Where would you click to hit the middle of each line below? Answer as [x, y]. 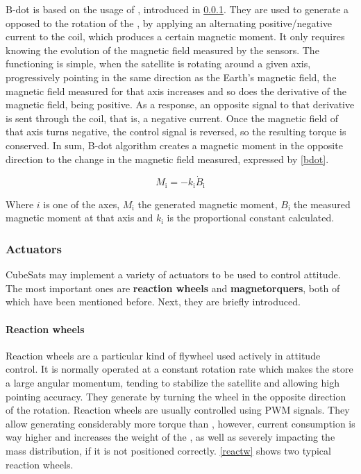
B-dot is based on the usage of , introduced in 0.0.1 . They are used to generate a [177, 9]
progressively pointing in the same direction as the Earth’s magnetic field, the [171, 77]
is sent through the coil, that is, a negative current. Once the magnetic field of [172, 118]
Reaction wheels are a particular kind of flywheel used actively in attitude [163, 355]
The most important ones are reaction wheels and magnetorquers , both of [173, 288]
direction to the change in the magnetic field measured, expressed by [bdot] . [167, 159]
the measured [322, 204]
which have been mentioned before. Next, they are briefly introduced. [153, 302]
